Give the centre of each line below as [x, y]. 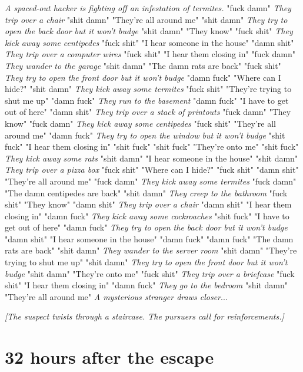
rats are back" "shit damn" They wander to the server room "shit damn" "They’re [151, 250]
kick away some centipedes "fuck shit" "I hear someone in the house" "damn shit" [149, 42]
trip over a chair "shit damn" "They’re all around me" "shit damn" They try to [146, 19]
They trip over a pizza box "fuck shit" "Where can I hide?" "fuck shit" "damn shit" [152, 169]
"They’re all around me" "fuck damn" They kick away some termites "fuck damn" [151, 181]
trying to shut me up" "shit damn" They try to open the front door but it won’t [146, 262]
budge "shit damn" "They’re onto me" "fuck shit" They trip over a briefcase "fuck [150, 273]
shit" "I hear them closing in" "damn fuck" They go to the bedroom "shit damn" [146, 285]
